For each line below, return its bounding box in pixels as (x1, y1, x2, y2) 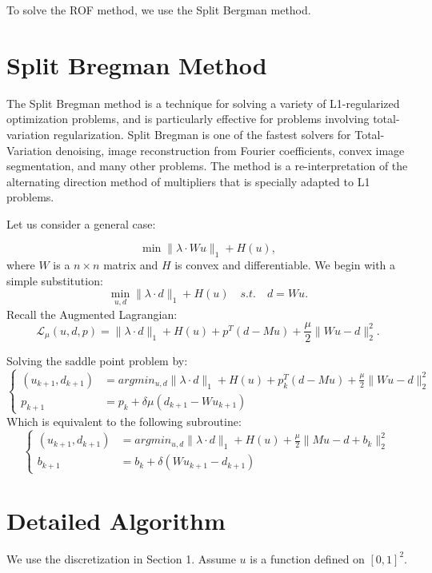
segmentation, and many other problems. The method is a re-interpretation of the (6, 157, 408, 174)
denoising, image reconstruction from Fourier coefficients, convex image (55, 141, 405, 158)
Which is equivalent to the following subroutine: (6, 412, 242, 429)
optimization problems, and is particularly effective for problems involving (6, 110, 370, 127)
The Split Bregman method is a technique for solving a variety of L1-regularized (6, 94, 400, 111)
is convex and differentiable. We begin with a (174, 257, 396, 273)
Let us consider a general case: (6, 215, 156, 232)
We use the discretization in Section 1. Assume (6, 550, 236, 567)
